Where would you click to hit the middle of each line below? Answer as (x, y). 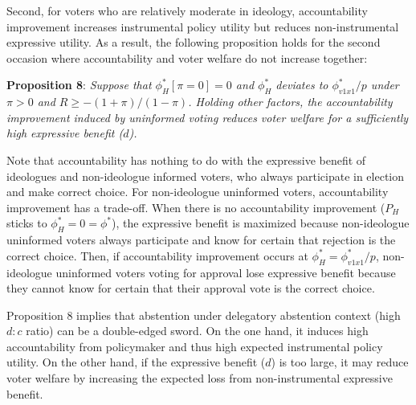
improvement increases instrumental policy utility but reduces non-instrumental (203, 26)
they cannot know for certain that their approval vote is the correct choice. (191, 288)
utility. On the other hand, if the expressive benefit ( (136, 362)
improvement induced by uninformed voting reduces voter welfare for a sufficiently (208, 117)
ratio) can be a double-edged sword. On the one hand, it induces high (197, 331)
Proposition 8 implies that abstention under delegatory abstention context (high (204, 315)
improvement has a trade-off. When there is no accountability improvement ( (196, 207)
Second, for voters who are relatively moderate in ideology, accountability (187, 10)
